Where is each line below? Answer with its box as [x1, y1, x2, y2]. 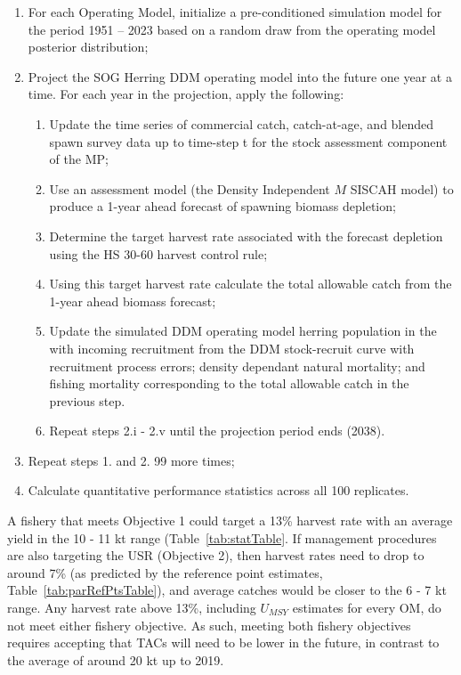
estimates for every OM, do [292, 598, 441, 617]
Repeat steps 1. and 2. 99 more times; [28, 451, 235, 469]
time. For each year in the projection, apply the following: [28, 85, 344, 103]
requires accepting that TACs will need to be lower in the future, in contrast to [7, 633, 440, 652]
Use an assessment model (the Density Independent [49, 179, 330, 198]
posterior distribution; [28, 37, 149, 56]
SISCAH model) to [350, 179, 454, 198]
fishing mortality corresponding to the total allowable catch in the [49, 374, 409, 393]
